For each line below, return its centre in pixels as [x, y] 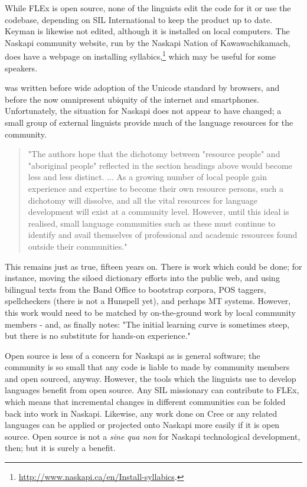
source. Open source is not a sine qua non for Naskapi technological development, [153, 436]
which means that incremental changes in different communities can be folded [145, 402]
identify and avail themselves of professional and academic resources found [163, 235]
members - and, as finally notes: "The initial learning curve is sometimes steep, [147, 324]
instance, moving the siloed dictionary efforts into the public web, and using [142, 278]
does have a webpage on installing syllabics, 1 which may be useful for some [140, 55]
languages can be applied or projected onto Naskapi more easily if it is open [142, 425]
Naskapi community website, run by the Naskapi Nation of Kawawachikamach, [148, 42]
